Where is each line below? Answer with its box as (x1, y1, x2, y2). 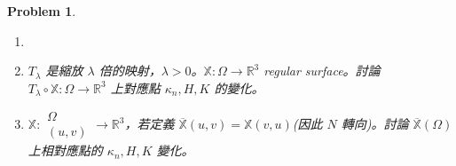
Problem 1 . (7, 2, 76, 20)
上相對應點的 (28, 141, 103, 160)
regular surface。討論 (263, 61, 381, 80)
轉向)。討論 (341, 115, 409, 133)
